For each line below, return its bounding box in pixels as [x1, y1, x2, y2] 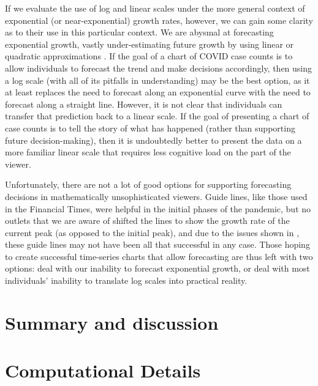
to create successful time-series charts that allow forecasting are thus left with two [5, 250, 313, 262]
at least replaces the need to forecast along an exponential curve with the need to [5, 86, 311, 98]
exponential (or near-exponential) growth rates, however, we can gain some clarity [5, 13, 313, 26]
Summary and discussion [5, 310, 219, 335]
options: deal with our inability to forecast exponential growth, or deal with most [5, 262, 310, 275]
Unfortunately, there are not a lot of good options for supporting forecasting [5, 178, 292, 191]
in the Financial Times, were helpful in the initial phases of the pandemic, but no [5, 202, 311, 215]
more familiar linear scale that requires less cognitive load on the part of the [5, 146, 291, 158]
